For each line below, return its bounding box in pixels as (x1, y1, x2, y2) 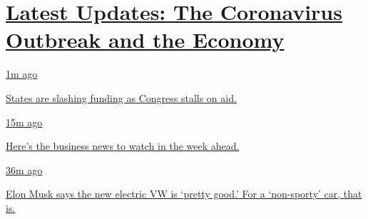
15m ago (6, 114, 43, 129)
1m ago (6, 66, 38, 81)
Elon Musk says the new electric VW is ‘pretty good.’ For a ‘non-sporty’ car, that (6, 186, 362, 201)
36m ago (6, 162, 43, 177)
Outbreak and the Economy (6, 25, 285, 54)
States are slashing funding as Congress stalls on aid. (6, 90, 237, 105)
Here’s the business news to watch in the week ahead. (6, 138, 240, 153)
